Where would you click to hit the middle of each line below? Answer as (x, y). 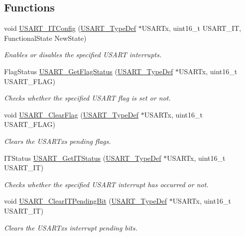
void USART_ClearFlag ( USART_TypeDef (71, 114)
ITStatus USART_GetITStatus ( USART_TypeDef (83, 158)
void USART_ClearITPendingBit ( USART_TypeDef (85, 201)
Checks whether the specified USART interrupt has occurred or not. (106, 184)
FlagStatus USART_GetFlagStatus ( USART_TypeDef (89, 71)
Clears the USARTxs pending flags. (58, 141)
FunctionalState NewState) (45, 38)
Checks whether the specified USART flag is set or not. (87, 98)
